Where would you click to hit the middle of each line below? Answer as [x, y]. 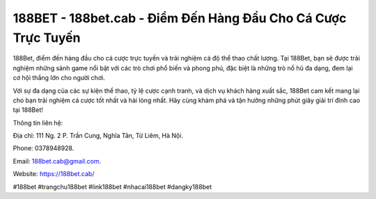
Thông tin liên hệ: [38, 122]
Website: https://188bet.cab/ [54, 174]
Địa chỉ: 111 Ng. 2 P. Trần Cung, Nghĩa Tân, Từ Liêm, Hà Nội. [98, 136]
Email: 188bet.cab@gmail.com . [57, 161]
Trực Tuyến [47, 38]
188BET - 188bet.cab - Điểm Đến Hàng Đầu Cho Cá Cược [180, 18]
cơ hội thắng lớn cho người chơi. [59, 78]
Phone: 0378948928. [44, 148]
